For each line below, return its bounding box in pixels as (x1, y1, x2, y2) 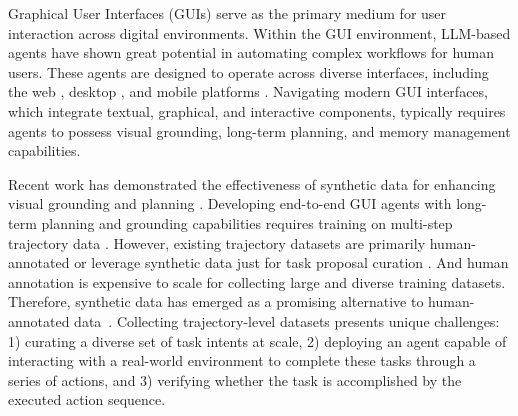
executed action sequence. (8, 389, 166, 410)
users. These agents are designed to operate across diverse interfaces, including (8, 61, 489, 82)
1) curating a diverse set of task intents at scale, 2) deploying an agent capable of (8, 330, 507, 351)
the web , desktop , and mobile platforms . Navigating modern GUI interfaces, (8, 81, 488, 102)
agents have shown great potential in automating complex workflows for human (8, 42, 495, 63)
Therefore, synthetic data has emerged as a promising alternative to (8, 291, 424, 312)
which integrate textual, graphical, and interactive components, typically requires (8, 100, 506, 121)
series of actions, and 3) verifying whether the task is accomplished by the (8, 369, 462, 390)
